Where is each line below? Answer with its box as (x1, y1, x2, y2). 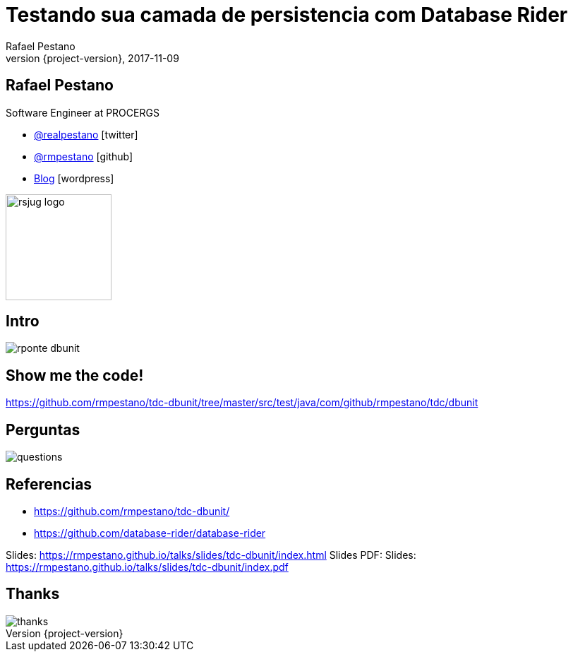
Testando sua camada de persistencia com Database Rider (6, 3, 568, 27)
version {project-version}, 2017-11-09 (6, 52, 179, 64)
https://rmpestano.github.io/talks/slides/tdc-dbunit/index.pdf (6, 560, 289, 573)
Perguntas (6, 420, 80, 439)
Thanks (6, 585, 60, 603)
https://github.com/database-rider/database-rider (34, 526, 266, 539)
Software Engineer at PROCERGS (6, 106, 159, 119)
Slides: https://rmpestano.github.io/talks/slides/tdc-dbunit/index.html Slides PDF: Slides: (6, 548, 416, 561)
